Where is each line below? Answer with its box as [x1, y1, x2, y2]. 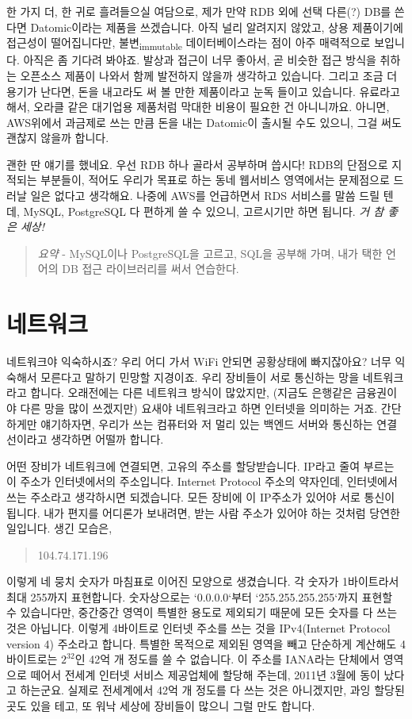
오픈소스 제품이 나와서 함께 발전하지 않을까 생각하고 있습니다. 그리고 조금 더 [20, 67, 398, 83]
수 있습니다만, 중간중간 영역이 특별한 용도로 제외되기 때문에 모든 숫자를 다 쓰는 [6, 604, 398, 621]
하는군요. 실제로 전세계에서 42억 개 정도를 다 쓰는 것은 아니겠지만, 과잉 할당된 [20, 682, 405, 698]
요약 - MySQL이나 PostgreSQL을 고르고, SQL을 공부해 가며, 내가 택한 [37, 244, 383, 261]
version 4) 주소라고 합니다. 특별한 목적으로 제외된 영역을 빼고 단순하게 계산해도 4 [6, 635, 406, 652]
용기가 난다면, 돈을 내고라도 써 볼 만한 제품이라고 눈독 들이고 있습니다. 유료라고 [6, 83, 400, 99]
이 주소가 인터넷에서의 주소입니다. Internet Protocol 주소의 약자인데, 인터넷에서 [6, 473, 398, 490]
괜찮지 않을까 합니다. [6, 129, 109, 146]
